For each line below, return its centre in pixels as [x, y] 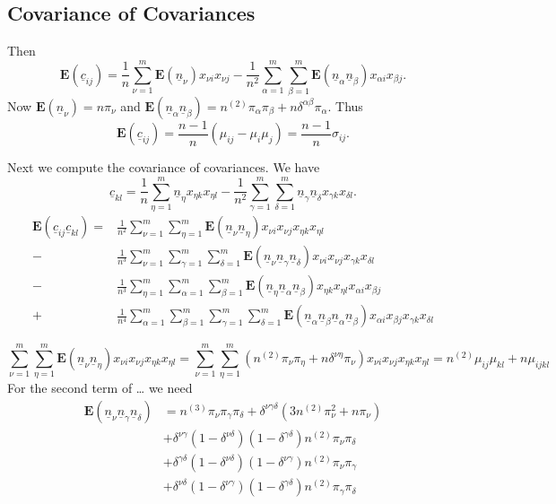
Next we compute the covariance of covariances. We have [164, 167]
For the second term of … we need [100, 388]
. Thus [345, 105]
